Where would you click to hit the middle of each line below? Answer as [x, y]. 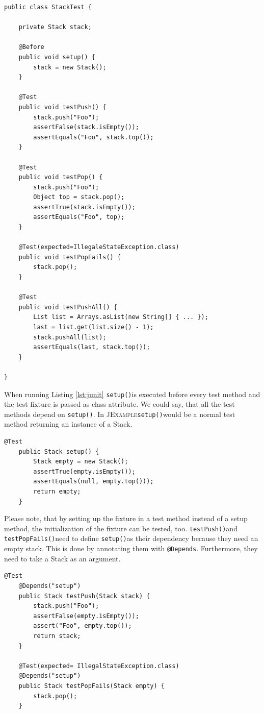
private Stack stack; [55, 27]
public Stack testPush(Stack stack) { [84, 596]
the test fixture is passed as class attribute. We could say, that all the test [120, 404]
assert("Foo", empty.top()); [83, 626]
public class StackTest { [48, 7]
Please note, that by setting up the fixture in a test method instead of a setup [126, 518]
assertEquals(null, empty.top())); [94, 482]
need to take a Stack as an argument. [62, 558]
